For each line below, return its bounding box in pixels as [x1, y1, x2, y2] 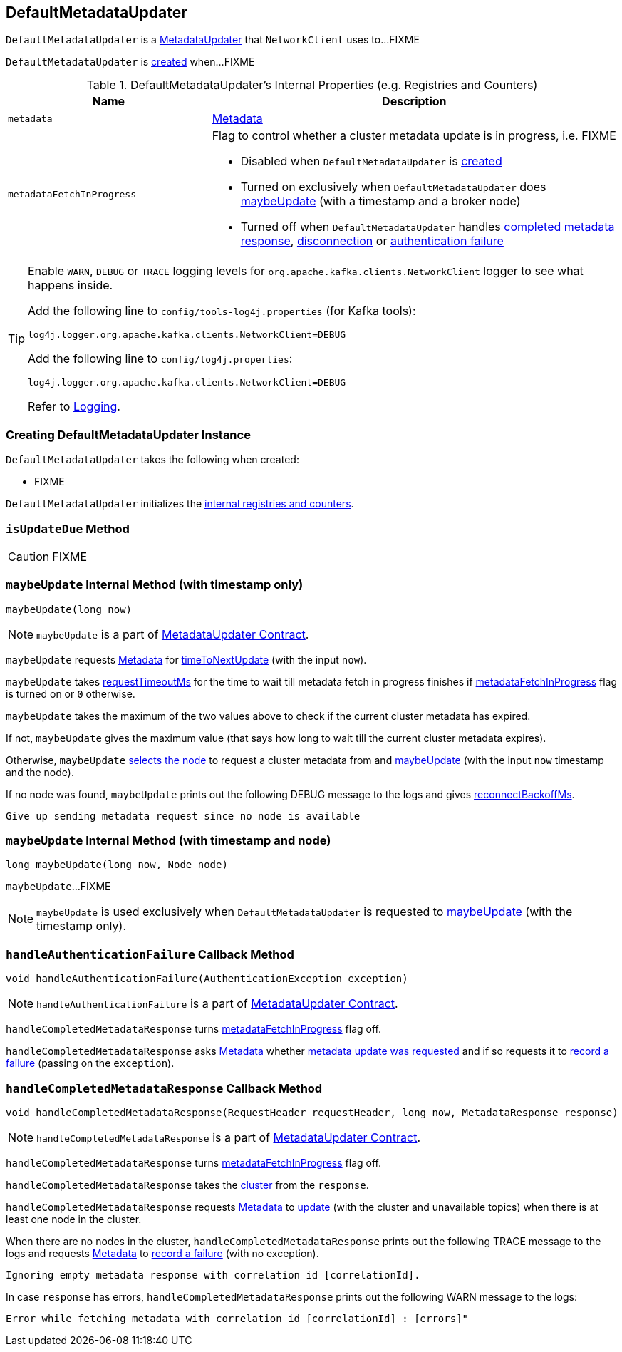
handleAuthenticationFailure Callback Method [6, 946, 294, 961]
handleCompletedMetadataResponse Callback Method [6, 1080, 323, 1095]
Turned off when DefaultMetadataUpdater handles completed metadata [240, 220, 615, 234]
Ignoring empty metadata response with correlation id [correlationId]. [6, 1269, 420, 1281]
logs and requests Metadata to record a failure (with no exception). [6, 1247, 319, 1259]
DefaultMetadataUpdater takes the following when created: [6, 453, 299, 466]
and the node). [6, 765, 74, 778]
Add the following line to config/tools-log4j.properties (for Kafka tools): [28, 304, 416, 319]
